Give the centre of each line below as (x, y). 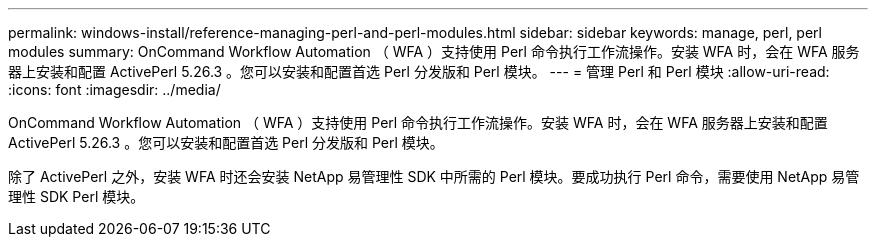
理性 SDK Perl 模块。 (76, 196)
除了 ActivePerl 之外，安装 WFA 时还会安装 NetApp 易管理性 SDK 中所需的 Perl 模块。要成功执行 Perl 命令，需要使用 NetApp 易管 (434, 176)
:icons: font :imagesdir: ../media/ (114, 89)
